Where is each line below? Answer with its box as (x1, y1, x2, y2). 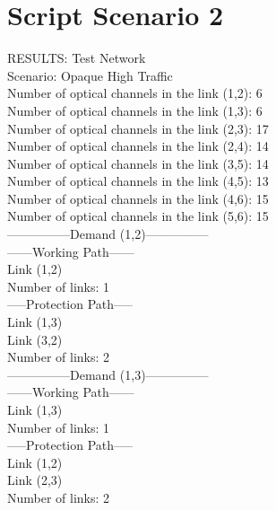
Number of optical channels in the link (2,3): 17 (7, 119, 269, 137)
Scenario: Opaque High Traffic (7, 66, 173, 84)
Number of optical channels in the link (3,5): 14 (7, 154, 269, 172)
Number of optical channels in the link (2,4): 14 (7, 136, 269, 155)
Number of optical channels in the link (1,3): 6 (7, 101, 263, 119)
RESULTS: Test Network (7, 48, 146, 67)
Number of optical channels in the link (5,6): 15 (7, 207, 269, 225)
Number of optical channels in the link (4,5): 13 (7, 171, 269, 190)
